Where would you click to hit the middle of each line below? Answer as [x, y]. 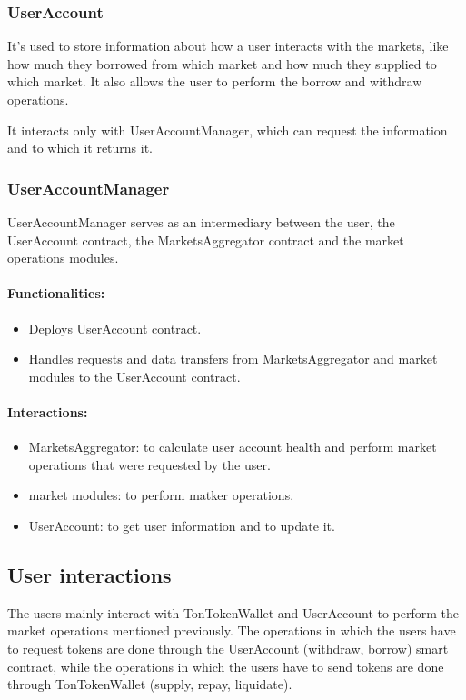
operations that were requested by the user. [149, 464]
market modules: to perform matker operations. [161, 495]
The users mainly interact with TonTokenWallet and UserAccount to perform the [233, 612]
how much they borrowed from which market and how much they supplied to [222, 63]
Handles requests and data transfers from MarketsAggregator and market [233, 359]
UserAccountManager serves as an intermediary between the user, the [201, 222]
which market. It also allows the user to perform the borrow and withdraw [215, 81]
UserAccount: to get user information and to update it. [182, 525]
